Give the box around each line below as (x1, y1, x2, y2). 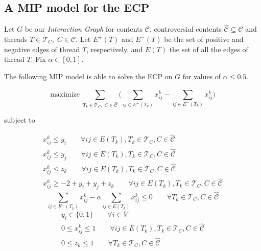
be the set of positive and (164, 34, 244, 44)
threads (4, 34, 28, 44)
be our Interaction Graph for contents (25, 24, 143, 34)
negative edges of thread (4, 43, 80, 54)
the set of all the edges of (169, 43, 248, 54)
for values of (182, 71, 221, 81)
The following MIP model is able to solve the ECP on (4, 71, 173, 81)
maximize (50, 91, 80, 99)
